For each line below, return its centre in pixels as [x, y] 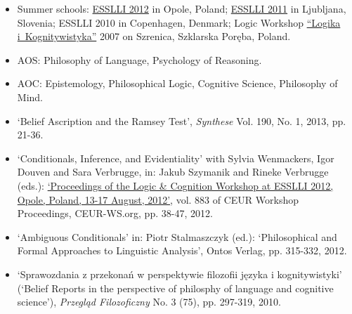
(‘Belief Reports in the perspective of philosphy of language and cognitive [175, 288]
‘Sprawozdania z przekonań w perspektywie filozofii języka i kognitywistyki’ [180, 274]
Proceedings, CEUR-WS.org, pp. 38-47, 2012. [115, 213]
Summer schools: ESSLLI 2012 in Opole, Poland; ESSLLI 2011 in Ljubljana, [182, 8]
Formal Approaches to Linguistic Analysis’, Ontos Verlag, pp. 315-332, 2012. [182, 250]
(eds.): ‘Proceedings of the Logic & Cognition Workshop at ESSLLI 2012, [175, 185]
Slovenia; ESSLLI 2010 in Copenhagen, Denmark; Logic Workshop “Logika [179, 22]
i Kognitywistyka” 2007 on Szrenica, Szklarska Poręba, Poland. [154, 36]
